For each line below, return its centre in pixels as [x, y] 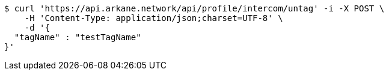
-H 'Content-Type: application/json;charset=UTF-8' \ [154, 18]
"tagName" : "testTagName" [78, 37]
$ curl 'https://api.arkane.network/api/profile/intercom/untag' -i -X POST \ [194, 8]
